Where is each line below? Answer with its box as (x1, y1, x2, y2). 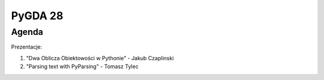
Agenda (11, 26, 43, 37)
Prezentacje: (11, 43, 42, 51)
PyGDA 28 (11, 9, 64, 22)
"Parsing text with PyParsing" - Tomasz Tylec (26, 63, 139, 70)
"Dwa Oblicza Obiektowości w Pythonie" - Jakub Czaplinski (26, 54, 174, 61)
